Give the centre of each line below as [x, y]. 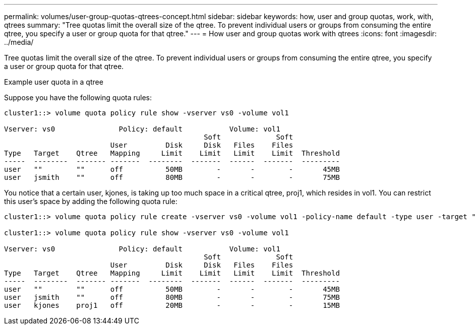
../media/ [19, 42]
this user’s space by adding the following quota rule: [91, 201]
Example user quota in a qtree [54, 82]
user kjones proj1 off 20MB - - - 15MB [172, 305]
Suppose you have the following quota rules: [78, 97]
